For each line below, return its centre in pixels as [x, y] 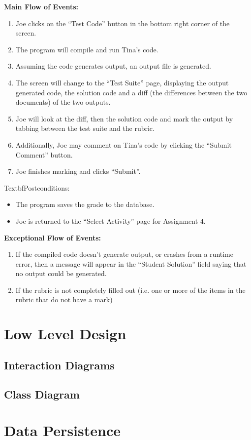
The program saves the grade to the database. [85, 204]
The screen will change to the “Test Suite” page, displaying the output [122, 82]
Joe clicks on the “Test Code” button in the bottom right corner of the [123, 23]
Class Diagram [42, 394]
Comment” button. [44, 154]
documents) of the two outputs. [63, 102]
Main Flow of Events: [41, 6]
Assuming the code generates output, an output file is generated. [113, 66]
